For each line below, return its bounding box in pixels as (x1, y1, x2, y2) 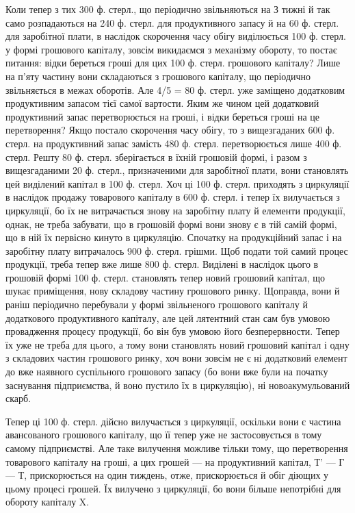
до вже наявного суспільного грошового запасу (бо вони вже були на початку (5, 364, 328, 379)
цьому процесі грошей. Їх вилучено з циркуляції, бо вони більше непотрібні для (5, 481, 341, 495)
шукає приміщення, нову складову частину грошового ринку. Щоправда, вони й (5, 284, 340, 298)
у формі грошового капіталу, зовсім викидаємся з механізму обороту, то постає (5, 42, 337, 56)
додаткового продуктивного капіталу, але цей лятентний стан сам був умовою (5, 310, 330, 325)
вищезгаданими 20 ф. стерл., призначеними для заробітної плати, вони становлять (5, 163, 349, 177)
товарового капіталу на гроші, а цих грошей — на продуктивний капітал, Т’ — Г (5, 454, 345, 468)
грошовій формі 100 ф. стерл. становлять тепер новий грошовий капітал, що (5, 270, 326, 284)
